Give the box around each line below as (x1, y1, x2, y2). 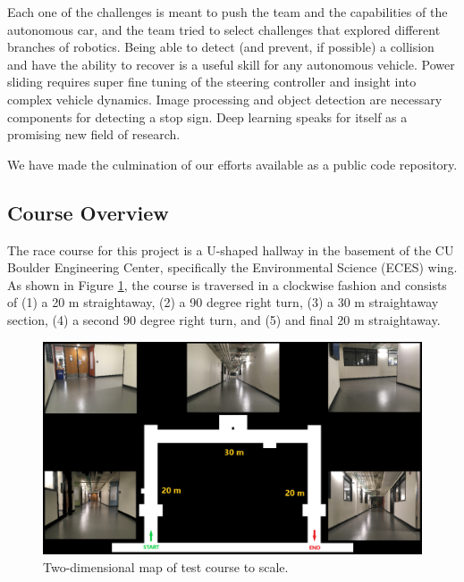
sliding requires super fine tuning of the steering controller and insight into (7, 72, 417, 91)
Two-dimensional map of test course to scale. (43, 557, 289, 576)
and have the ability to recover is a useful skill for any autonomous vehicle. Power (7, 54, 455, 73)
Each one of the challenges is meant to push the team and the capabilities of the (7, 3, 448, 21)
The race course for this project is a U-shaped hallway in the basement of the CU (7, 240, 454, 259)
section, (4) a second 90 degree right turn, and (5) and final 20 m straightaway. (7, 310, 441, 328)
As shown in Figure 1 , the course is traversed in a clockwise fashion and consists (7, 275, 447, 294)
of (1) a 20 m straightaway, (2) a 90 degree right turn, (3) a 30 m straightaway (7, 293, 439, 312)
